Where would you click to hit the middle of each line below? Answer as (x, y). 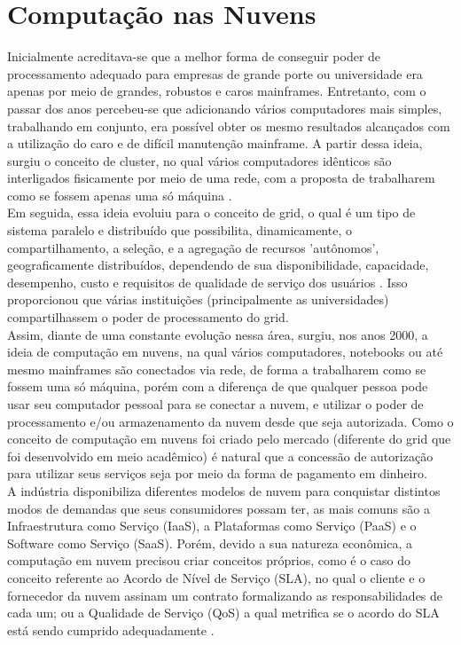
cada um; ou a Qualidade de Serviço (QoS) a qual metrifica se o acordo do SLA (223, 613)
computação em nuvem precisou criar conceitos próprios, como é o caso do (209, 560)
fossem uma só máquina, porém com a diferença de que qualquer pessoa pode (218, 386)
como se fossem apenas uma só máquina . (120, 195)
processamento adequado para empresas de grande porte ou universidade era (215, 73)
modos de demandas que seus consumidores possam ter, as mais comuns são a (219, 508)
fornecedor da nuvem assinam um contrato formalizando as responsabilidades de (225, 595)
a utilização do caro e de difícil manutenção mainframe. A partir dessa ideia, (215, 143)
